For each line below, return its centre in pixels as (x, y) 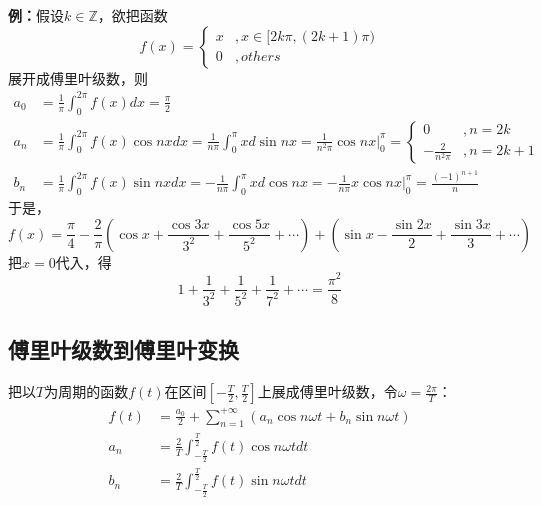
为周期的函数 (86, 391)
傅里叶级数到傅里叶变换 (123, 349)
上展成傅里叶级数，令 (327, 391)
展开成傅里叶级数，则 (78, 77)
